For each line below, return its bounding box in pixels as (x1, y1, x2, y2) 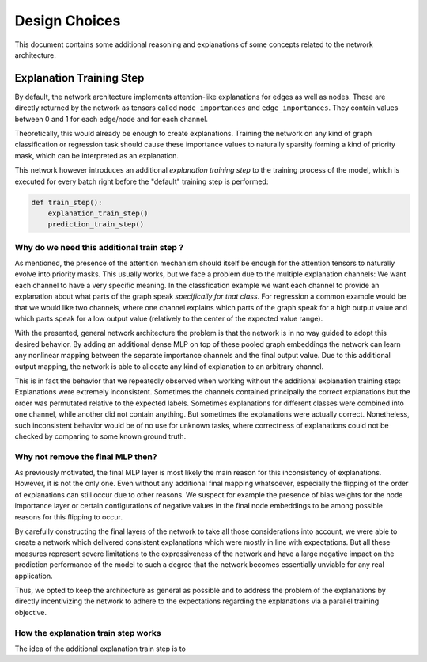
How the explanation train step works (14, 627, 161, 638)
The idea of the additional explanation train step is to (14, 644, 186, 653)
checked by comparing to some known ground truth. (14, 432, 187, 441)
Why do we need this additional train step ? (14, 242, 184, 253)
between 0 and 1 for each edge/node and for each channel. (14, 114, 209, 124)
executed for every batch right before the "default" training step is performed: (14, 177, 269, 186)
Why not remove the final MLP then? (14, 451, 157, 462)
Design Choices (14, 12, 121, 29)
